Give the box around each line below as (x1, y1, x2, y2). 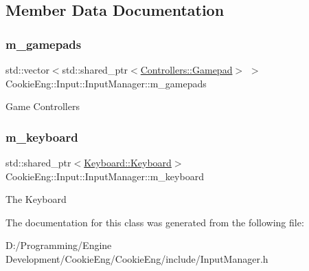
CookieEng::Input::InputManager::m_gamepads (5, 76, 207, 90)
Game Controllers (5, 99, 80, 113)
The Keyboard (5, 192, 67, 206)
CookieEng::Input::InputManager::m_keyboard (5, 169, 204, 183)
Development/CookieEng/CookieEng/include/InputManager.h (5, 251, 268, 265)
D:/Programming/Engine (5, 238, 112, 252)
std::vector (5, 63, 49, 76)
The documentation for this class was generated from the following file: (5, 215, 304, 229)
